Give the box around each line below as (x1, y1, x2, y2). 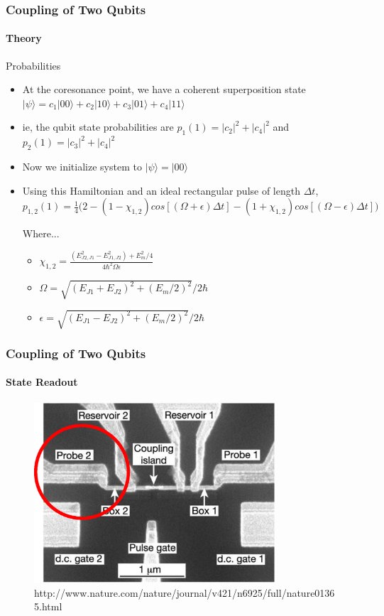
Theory (6, 31, 42, 45)
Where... (22, 226, 60, 241)
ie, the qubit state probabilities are (22, 119, 174, 134)
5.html (34, 599, 62, 614)
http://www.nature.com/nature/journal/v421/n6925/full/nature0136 (34, 585, 335, 600)
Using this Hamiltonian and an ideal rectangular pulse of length (22, 183, 300, 198)
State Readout (6, 374, 78, 389)
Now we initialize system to (22, 159, 142, 174)
